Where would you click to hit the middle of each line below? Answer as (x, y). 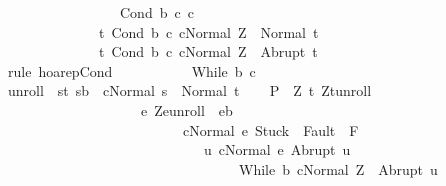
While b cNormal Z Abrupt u (338, 168)
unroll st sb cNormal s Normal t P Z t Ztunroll (189, 90)
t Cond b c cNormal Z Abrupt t (208, 51)
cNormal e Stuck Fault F (270, 129)
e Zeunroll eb (186, 109)
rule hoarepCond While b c (131, 70)
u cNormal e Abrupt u (277, 149)
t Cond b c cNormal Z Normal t (208, 31)
